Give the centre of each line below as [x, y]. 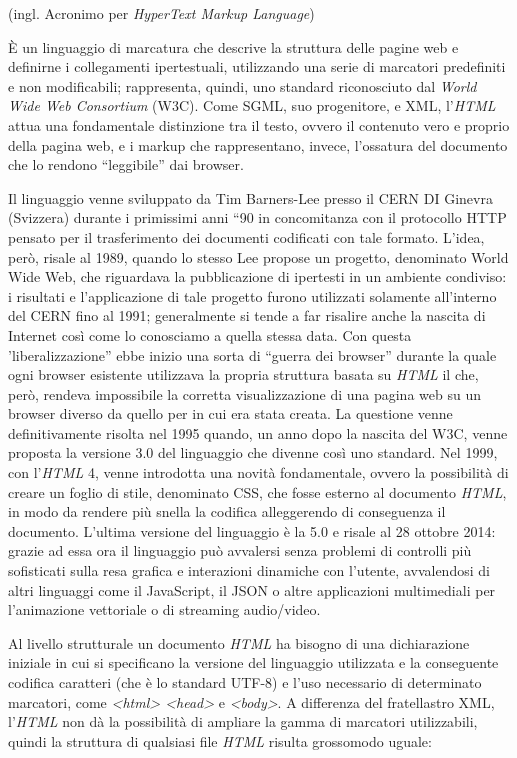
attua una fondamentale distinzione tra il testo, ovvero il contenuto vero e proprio [259, 124]
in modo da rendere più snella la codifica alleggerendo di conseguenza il [227, 511]
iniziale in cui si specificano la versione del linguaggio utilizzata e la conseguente [253, 662]
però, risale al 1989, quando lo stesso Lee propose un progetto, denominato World [258, 256]
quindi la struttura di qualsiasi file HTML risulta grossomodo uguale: [220, 740]
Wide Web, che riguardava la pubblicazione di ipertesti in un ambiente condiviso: [257, 276]
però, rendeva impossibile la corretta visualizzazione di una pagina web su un [244, 393]
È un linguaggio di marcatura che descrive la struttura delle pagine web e [233, 46]
